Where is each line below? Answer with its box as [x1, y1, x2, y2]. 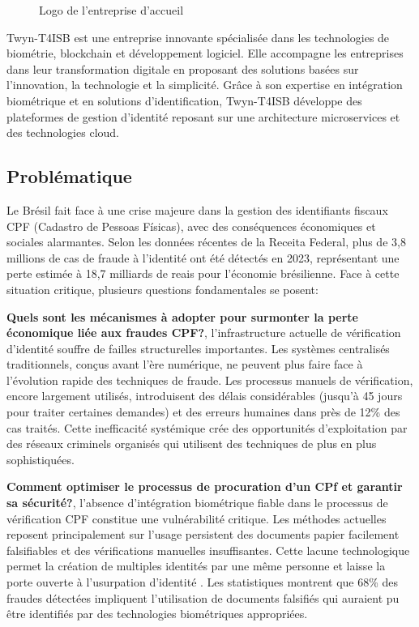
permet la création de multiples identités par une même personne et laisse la [6, 557, 386, 574]
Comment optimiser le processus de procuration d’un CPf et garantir [6, 478, 403, 495]
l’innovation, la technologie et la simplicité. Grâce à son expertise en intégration [6, 76, 403, 93]
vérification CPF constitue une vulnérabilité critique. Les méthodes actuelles [6, 510, 387, 527]
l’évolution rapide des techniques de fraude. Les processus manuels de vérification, [6, 371, 413, 388]
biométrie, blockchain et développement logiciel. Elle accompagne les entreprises [6, 45, 404, 62]
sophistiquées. [6, 450, 75, 467]
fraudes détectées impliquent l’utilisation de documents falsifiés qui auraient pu [6, 589, 400, 606]
